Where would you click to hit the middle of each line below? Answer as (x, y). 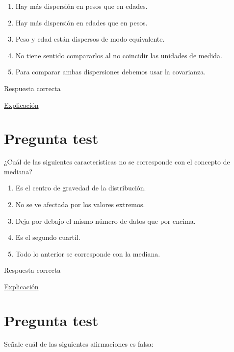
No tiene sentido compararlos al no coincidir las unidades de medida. (119, 55)
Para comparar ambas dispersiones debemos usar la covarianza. (111, 72)
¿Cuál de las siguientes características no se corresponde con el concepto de (117, 162)
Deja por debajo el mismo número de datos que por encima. (105, 221)
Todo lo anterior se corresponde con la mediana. (88, 253)
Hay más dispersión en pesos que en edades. (81, 6)
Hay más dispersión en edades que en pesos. (81, 22)
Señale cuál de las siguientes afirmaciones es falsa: (79, 343)
